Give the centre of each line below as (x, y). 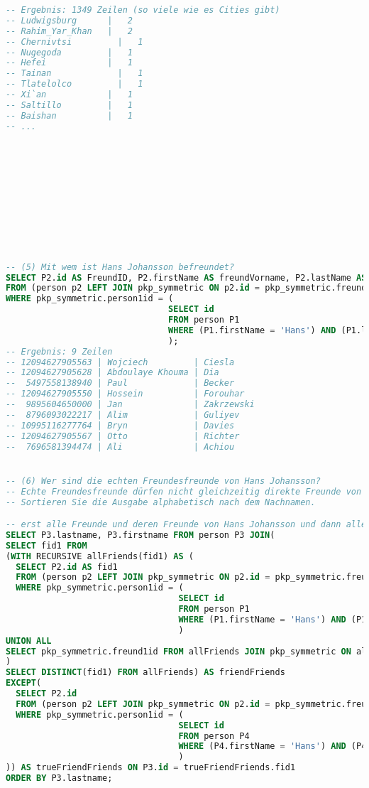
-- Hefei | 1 (69, 63)
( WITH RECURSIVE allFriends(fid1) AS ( (100, 556)
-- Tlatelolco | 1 (75, 84)
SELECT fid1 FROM (46, 545)
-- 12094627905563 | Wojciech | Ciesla (120, 362)
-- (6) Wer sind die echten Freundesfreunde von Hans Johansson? (163, 481)
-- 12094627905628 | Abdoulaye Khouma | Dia (112, 373)
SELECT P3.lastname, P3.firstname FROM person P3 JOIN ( (141, 535)
